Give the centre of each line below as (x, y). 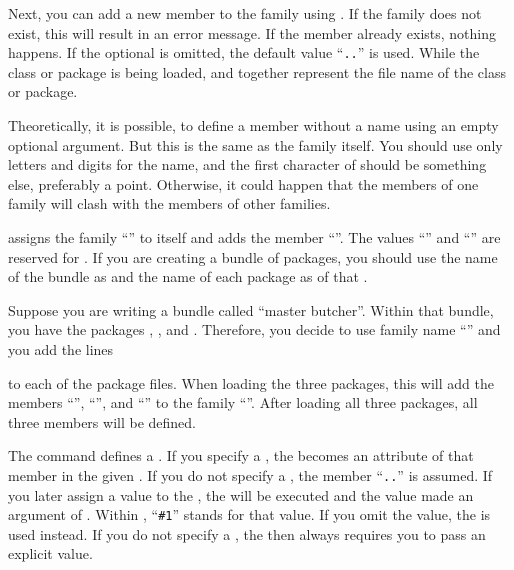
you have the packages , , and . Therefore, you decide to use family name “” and (254, 329)
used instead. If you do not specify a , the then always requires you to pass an (247, 533)
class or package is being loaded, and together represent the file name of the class (257, 71)
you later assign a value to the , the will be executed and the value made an (241, 494)
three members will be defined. (102, 421)
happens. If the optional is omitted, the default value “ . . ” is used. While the (244, 52)
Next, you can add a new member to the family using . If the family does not (245, 13)
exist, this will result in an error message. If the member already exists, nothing (252, 32)
